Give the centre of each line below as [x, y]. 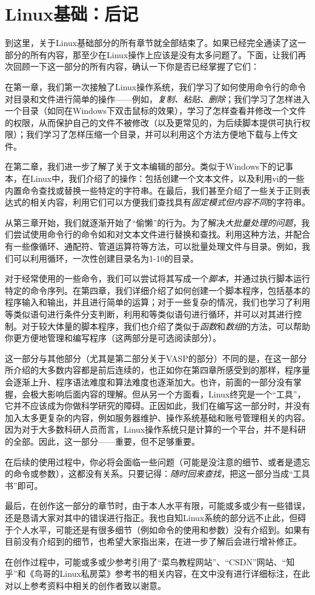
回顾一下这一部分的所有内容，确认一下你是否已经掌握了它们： [136, 66]
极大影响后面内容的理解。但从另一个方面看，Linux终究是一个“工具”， [168, 394]
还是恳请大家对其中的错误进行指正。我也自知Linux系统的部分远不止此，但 [151, 517]
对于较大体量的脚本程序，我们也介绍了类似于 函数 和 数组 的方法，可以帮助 [166, 326]
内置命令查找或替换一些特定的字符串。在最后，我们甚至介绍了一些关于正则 [153, 190]
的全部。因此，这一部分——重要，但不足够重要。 [102, 441]
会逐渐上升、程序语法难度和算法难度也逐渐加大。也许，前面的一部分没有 [149, 381]
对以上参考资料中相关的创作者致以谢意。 [85, 585]
